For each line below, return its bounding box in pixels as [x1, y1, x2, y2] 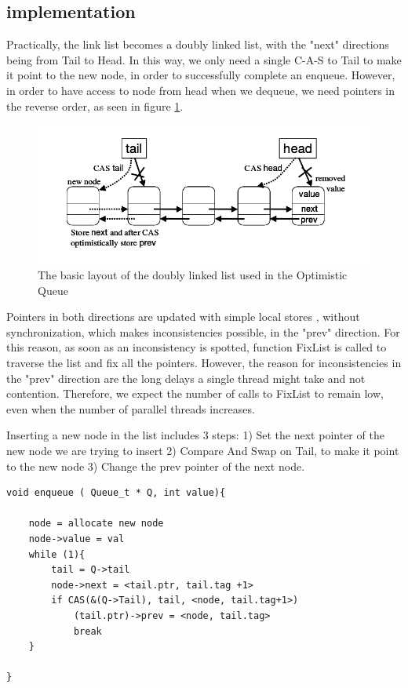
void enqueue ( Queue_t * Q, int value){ [6, 487, 226, 499]
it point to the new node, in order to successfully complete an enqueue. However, [6, 67, 395, 83]
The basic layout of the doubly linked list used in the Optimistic [38, 267, 348, 283]
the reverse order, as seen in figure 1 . [6, 97, 184, 114]
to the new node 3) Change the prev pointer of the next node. [6, 457, 305, 474]
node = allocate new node [28, 518, 164, 530]
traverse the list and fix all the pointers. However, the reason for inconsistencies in [6, 355, 402, 371]
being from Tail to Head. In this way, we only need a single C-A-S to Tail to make [6, 51, 402, 67]
